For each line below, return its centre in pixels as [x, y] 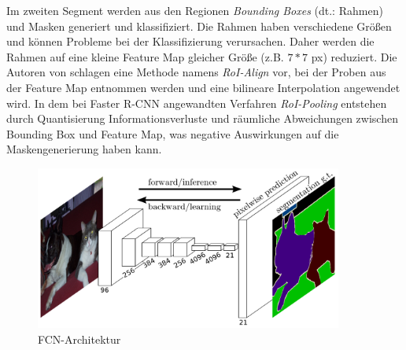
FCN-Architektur [79, 339]
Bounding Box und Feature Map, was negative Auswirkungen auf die [173, 133]
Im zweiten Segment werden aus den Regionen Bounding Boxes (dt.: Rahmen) [195, 10]
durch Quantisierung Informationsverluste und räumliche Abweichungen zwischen [202, 118]
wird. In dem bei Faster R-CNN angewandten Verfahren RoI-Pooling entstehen [197, 103]
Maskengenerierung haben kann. [84, 149]
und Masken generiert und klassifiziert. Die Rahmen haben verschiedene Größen [199, 26]
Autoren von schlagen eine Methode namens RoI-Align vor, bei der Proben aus [196, 72]
